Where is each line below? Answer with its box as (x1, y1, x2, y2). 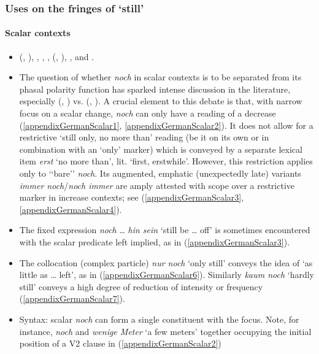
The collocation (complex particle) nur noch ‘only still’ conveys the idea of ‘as (19, 256, 313, 269)
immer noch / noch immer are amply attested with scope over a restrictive (19, 179, 295, 191)
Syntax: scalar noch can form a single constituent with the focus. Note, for (19, 312, 299, 325)
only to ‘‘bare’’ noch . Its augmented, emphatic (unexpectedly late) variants (19, 166, 301, 179)
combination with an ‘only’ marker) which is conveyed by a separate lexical (19, 142, 302, 155)
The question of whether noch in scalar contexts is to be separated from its (19, 71, 302, 83)
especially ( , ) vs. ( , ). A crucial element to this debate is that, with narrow (19, 94, 302, 107)
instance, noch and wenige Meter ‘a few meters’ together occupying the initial (19, 325, 312, 337)
